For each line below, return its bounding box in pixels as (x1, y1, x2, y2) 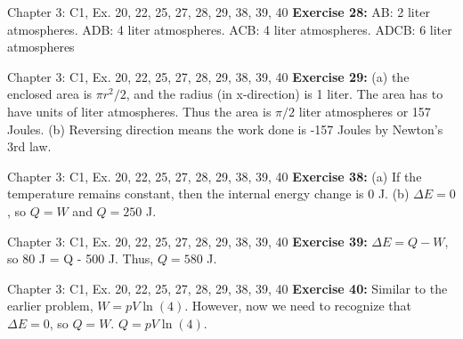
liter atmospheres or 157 (298, 101, 431, 120)
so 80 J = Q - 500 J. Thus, (7, 249, 154, 268)
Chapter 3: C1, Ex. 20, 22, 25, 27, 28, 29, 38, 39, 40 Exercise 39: (7, 231, 368, 250)
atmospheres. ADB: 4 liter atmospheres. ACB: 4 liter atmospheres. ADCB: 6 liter (7, 20, 452, 38)
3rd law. (7, 137, 52, 156)
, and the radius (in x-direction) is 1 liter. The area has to (126, 85, 443, 103)
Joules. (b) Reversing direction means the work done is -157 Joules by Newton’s (7, 119, 443, 138)
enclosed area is (7, 85, 93, 103)
